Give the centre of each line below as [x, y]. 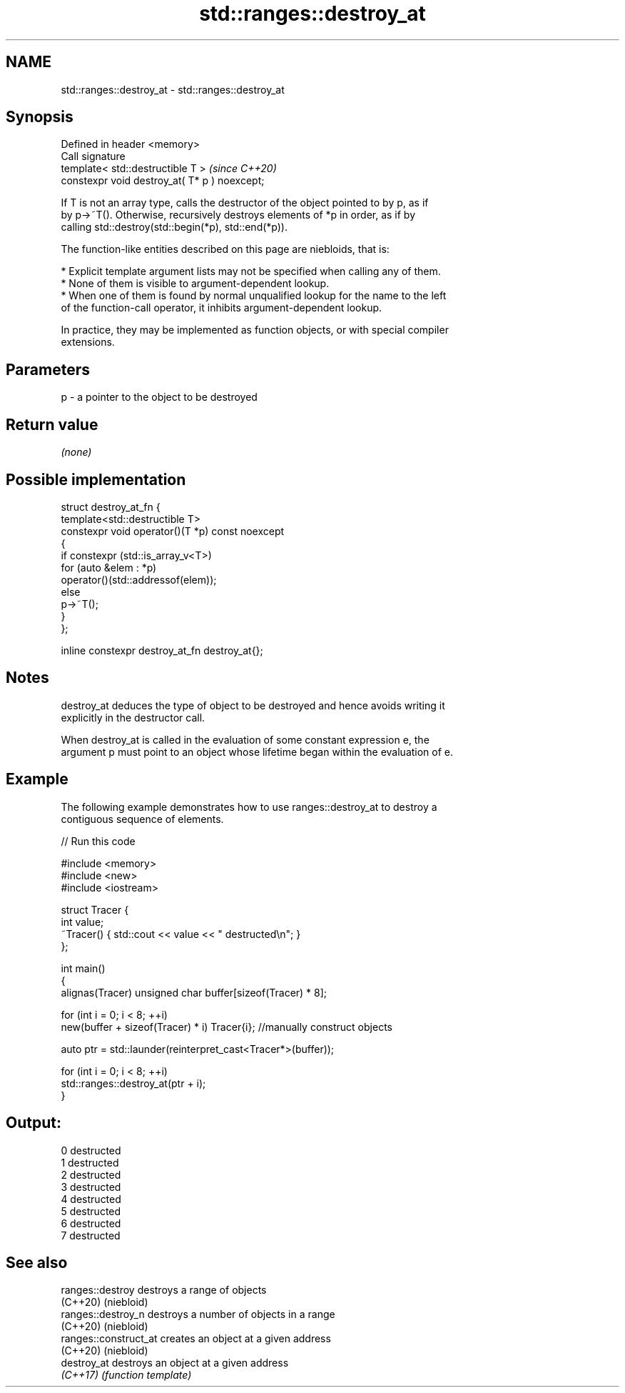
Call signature [93, 156]
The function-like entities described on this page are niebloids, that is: [225, 249]
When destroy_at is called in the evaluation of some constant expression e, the [245, 739]
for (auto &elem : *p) [109, 567]
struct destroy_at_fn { [111, 506]
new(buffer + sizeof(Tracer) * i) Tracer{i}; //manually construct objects [227, 1027]
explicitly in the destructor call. [133, 717]
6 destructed [91, 1223]
